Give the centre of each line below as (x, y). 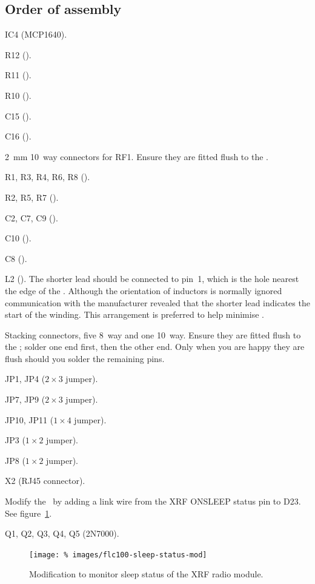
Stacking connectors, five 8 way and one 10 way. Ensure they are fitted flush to (153, 334)
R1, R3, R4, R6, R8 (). (48, 177)
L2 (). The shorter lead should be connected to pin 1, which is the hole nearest (152, 279)
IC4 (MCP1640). (36, 34)
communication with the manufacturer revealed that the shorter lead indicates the (157, 302)
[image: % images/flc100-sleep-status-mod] (118, 555)
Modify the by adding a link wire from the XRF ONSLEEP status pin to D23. (153, 501)
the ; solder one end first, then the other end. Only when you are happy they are (155, 347)
